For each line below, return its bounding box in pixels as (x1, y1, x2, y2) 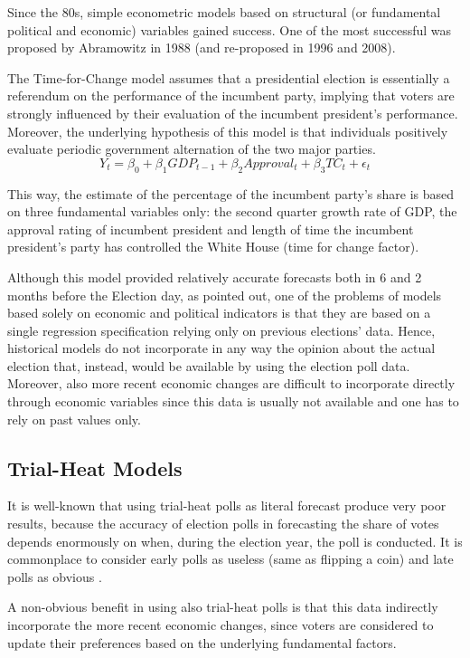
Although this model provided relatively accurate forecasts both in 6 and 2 (7, 267, 422, 286)
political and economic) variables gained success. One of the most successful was (7, 20, 452, 39)
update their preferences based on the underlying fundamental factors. (7, 633, 397, 652)
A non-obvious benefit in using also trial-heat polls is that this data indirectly (7, 597, 438, 616)
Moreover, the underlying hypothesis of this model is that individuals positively (7, 121, 448, 140)
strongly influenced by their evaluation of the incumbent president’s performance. (7, 103, 458, 122)
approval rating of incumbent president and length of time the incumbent (7, 219, 414, 238)
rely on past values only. (7, 409, 141, 428)
